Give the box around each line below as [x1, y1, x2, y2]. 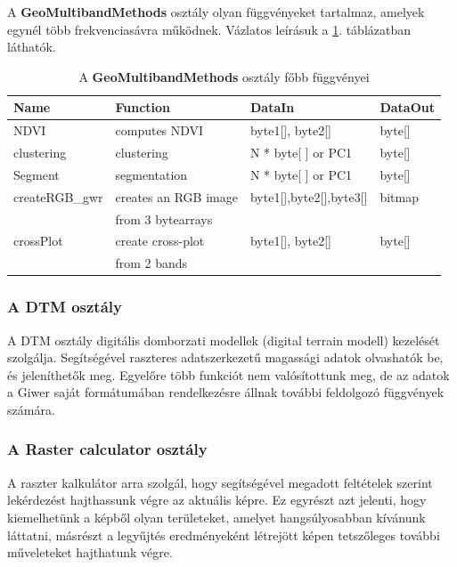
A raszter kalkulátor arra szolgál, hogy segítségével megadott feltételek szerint [7, 473, 433, 491]
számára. [7, 400, 55, 418]
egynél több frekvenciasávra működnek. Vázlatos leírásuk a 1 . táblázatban [7, 20, 412, 38]
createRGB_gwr [13, 187, 103, 206]
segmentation [115, 165, 188, 183]
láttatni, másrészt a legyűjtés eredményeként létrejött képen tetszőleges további [7, 525, 440, 544]
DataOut [379, 98, 435, 117]
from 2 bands [115, 254, 188, 272]
